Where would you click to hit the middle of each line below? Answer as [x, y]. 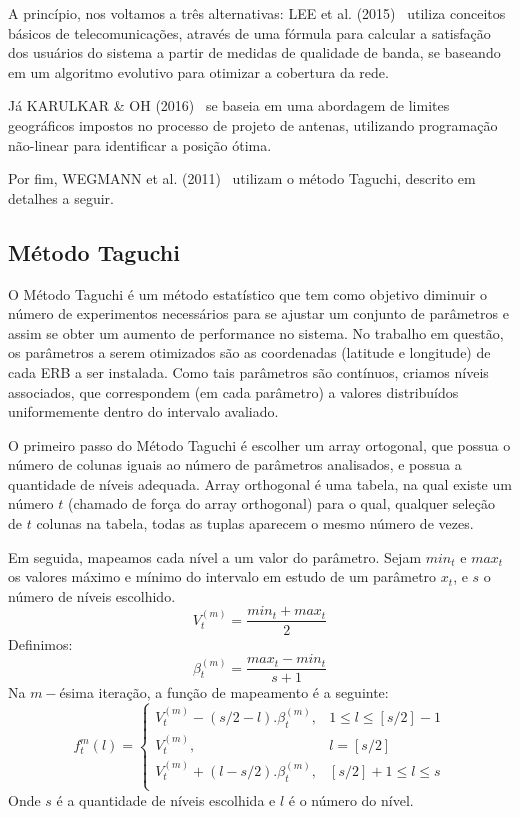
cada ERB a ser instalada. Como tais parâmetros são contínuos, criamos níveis [248, 371]
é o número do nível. [351, 799]
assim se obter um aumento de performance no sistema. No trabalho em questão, [256, 332]
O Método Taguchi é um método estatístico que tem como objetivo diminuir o [247, 293]
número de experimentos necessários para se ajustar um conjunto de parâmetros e [258, 313]
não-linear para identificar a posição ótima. [140, 144]
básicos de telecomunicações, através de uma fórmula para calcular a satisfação [249, 32]
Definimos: [40, 643]
